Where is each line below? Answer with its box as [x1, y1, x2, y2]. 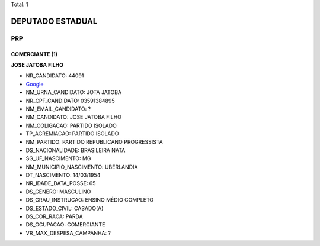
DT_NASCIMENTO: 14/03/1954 [25, 171, 101, 179]
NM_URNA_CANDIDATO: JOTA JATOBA [25, 89, 121, 96]
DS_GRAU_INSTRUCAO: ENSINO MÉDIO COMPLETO [25, 196, 154, 203]
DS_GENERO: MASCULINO [25, 188, 91, 195]
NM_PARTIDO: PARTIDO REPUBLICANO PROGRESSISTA [25, 138, 163, 145]
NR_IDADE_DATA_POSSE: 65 [25, 180, 96, 187]
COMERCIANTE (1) [11, 50, 58, 57]
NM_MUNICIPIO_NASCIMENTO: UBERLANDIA [25, 163, 138, 170]
